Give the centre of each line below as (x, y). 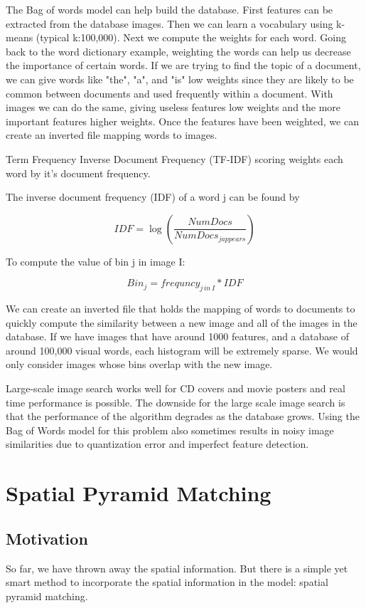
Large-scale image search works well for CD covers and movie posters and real (176, 388)
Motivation (47, 538)
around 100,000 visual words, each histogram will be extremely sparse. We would (182, 350)
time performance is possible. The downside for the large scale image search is (176, 402)
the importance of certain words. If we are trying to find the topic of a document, (183, 65)
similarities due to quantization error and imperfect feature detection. (157, 444)
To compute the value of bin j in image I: (96, 261)
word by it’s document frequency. (78, 173)
